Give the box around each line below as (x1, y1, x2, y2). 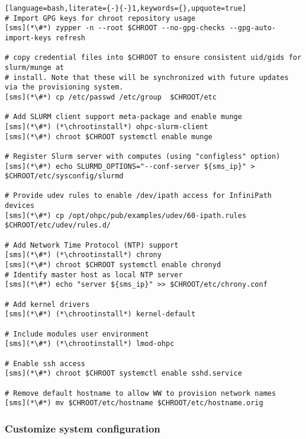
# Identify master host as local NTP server (5, 270, 183, 279)
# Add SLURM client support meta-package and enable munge (5, 113, 242, 121)
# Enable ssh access (5, 359, 86, 368)
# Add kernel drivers (5, 300, 90, 309)
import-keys (5, 33, 51, 42)
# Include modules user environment (5, 329, 149, 338)
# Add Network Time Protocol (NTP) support (5, 241, 179, 249)
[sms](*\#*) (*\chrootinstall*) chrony (5, 251, 162, 259)
